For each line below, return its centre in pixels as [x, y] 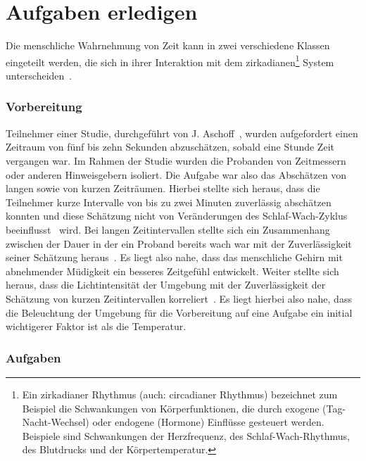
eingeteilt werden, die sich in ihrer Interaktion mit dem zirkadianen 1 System [170, 61]
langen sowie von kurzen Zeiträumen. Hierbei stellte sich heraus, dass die [163, 188]
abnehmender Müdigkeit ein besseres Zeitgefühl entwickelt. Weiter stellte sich [172, 271]
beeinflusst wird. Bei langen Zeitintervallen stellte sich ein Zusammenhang [168, 229]
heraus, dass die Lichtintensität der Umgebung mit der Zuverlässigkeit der [166, 285]
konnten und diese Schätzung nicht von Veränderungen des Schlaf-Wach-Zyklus [177, 216]
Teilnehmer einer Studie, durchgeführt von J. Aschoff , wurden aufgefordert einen [182, 133]
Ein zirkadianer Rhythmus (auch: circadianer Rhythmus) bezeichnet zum [180, 394]
